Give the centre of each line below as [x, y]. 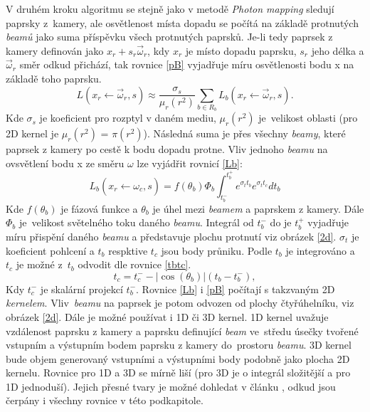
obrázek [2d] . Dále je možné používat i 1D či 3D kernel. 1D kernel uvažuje [167, 316]
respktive [128, 250]
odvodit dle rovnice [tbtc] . [134, 264]
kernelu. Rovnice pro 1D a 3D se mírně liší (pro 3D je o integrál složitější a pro [178, 373]
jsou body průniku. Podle [217, 250]
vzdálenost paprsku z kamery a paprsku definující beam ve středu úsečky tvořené [182, 331]
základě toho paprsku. [54, 78]
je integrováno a [320, 250]
